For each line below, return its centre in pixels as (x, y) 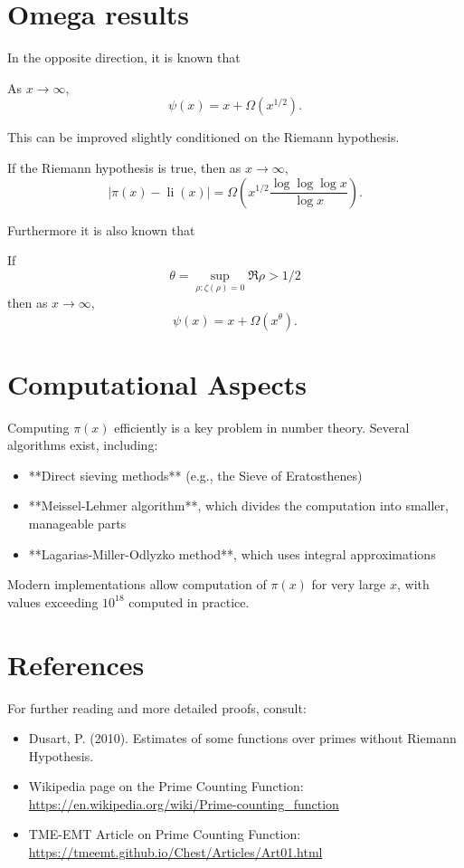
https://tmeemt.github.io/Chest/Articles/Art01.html (175, 852)
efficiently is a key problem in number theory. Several (262, 427)
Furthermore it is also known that (101, 229)
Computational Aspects (157, 383)
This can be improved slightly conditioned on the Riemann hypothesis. (204, 137)
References (76, 664)
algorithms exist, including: (83, 445)
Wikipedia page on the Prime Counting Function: (166, 786)
